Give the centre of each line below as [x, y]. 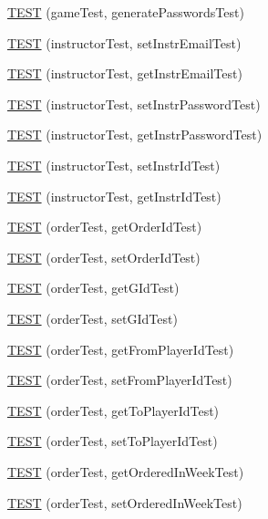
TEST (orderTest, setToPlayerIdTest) [113, 441]
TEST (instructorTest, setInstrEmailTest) [124, 42]
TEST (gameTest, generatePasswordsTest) [126, 12]
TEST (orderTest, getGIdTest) [93, 288]
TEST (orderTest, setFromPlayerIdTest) [120, 380]
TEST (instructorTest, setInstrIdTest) [114, 165]
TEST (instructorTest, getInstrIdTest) [114, 196]
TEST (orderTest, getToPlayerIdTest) [113, 410]
